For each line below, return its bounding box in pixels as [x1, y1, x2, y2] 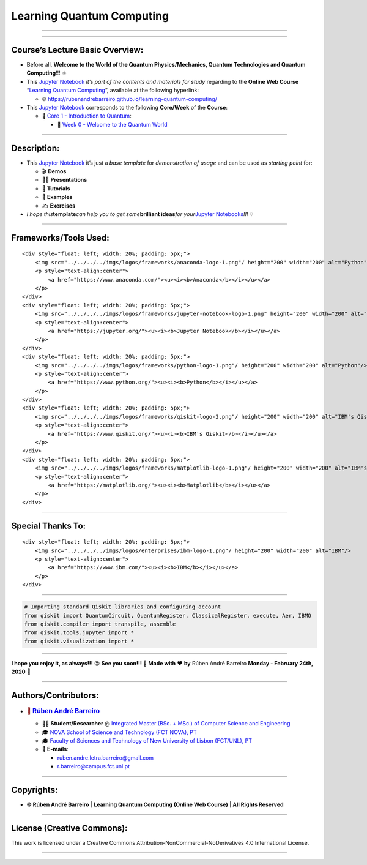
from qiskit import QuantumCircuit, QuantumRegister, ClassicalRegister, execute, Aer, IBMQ [24, 612, 311, 619]
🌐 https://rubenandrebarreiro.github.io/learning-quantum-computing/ [42, 95, 217, 102]
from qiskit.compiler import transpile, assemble [24, 620, 176, 627]
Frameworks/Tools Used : [11, 233, 109, 243]
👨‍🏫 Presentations [42, 176, 87, 184]
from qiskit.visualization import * [24, 637, 135, 645]
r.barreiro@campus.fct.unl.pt [57, 763, 130, 770]
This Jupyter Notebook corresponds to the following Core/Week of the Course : [26, 104, 228, 111]
